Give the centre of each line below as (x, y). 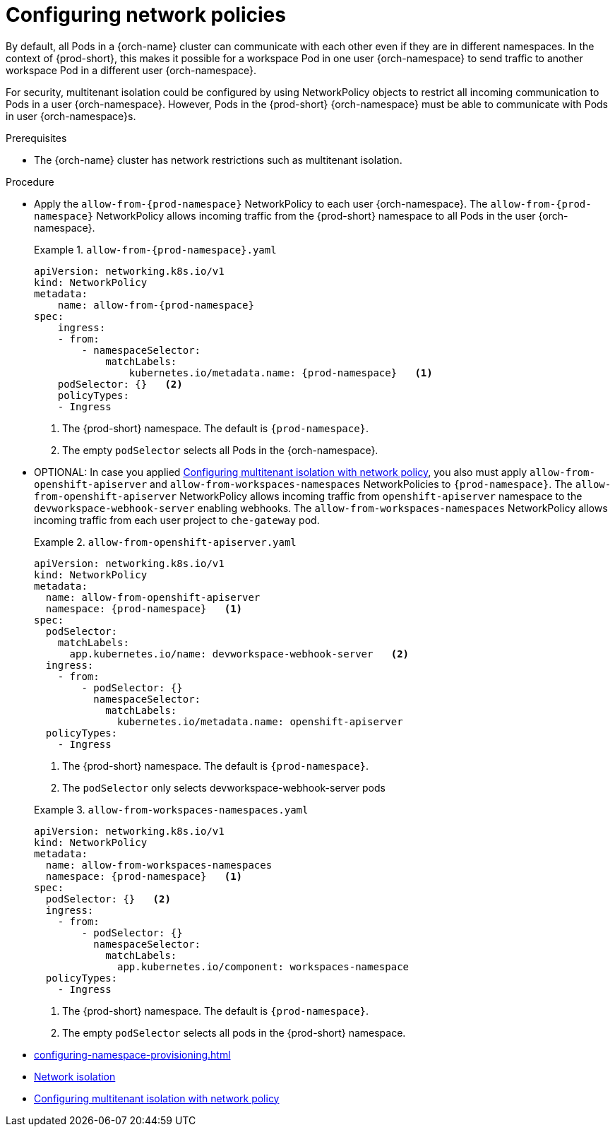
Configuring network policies (146, 15)
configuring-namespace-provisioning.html (132, 1054)
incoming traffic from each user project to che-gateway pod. (177, 520)
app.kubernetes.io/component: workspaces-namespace (263, 966)
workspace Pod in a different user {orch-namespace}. (131, 70)
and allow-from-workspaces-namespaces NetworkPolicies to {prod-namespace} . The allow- (381, 484)
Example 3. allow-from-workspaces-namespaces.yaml (171, 809)
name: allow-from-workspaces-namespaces (159, 865)
